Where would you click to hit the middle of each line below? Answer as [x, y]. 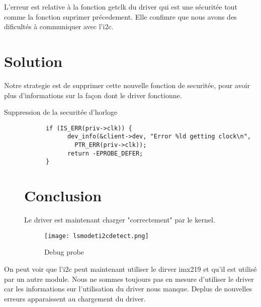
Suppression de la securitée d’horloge [61, 112]
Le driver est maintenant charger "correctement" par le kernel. [120, 220]
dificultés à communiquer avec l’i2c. [59, 26]
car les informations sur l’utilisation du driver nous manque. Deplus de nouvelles [128, 289]
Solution [33, 61]
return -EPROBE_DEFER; [105, 153]
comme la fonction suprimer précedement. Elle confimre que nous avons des [120, 16]
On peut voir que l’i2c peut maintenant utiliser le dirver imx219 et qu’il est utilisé [130, 268]
